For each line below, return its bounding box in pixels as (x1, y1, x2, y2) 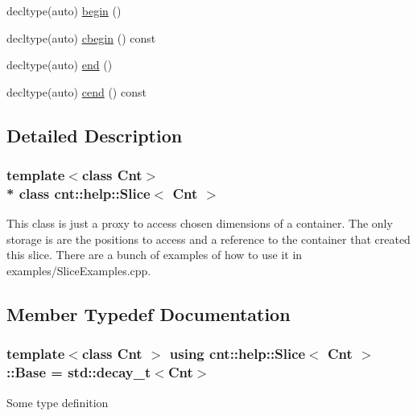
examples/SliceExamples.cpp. (6, 262, 151, 279)
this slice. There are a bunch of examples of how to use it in (6, 246, 303, 263)
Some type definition (6, 393, 109, 410)
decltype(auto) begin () (6, 2, 122, 19)
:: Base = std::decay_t (6, 362, 151, 382)
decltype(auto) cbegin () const (6, 29, 156, 46)
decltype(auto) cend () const (6, 83, 147, 100)
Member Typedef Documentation (6, 302, 291, 327)
